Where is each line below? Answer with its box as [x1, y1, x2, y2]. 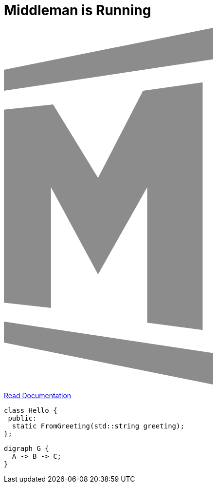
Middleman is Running [4, 2, 151, 19]
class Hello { [4, 406, 57, 414]
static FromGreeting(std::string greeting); [12, 422, 184, 430]
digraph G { [4, 444, 49, 452]
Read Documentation [4, 391, 72, 400]
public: [8, 414, 37, 422]
